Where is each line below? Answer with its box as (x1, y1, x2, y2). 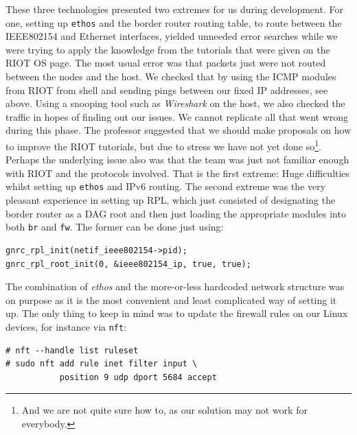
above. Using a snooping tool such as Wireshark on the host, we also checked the (5, 96, 345, 110)
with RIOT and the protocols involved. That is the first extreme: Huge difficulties (5, 165, 350, 180)
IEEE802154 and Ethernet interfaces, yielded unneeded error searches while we (5, 29, 338, 43)
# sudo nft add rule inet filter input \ (5, 359, 198, 369)
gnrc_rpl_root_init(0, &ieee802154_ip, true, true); (5, 259, 251, 269)
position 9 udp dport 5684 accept (59, 372, 217, 382)
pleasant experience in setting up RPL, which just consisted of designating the (5, 193, 336, 207)
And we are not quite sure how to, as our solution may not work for (21, 403, 308, 417)
